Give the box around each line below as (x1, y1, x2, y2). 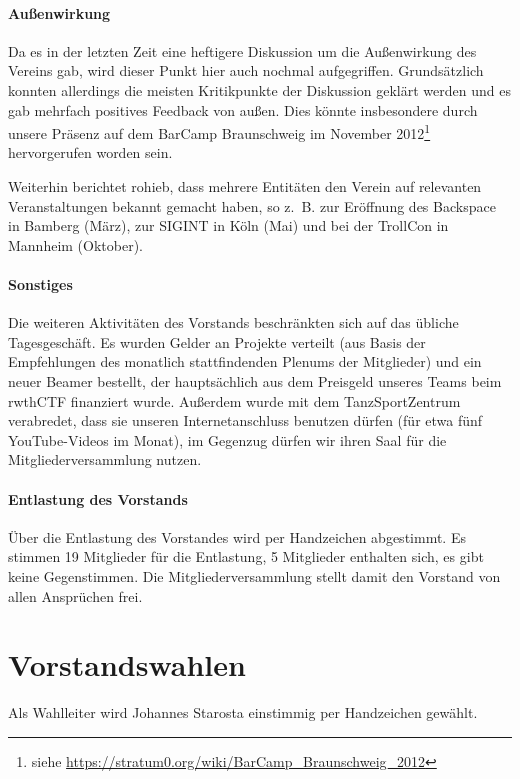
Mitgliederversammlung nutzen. (8, 449, 202, 470)
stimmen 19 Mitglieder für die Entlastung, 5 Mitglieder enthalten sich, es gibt (8, 546, 484, 567)
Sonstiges (8, 273, 73, 294)
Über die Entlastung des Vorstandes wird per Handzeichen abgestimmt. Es (8, 526, 466, 547)
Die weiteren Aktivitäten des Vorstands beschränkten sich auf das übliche (8, 312, 459, 333)
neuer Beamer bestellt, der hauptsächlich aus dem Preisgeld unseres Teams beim (8, 370, 502, 391)
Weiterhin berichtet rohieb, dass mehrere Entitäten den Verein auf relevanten (8, 176, 482, 197)
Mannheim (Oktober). (8, 234, 144, 255)
